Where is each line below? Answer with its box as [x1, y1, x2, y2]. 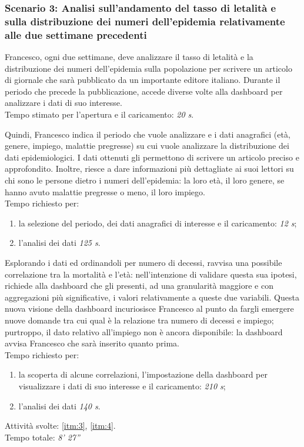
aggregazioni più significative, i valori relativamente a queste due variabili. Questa [5, 291, 299, 303]
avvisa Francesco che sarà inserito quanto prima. [5, 337, 179, 349]
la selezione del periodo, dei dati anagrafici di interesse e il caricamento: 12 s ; [18, 216, 297, 229]
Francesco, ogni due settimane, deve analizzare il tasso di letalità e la [5, 51, 253, 63]
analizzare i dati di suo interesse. [5, 96, 122, 109]
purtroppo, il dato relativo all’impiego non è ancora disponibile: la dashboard [5, 325, 283, 338]
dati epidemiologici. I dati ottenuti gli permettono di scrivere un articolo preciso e [5, 151, 299, 163]
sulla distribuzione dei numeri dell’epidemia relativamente [5, 14, 285, 28]
